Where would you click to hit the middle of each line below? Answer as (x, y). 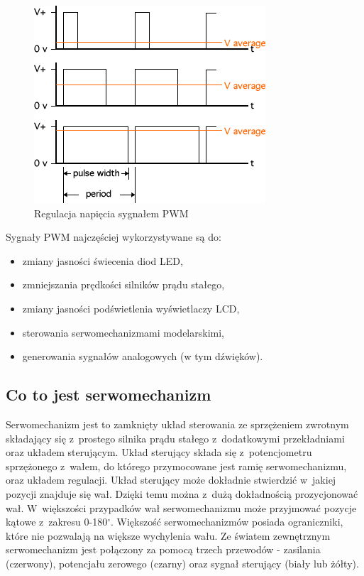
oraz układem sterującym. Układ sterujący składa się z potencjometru (159, 452)
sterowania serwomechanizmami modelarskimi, (123, 332)
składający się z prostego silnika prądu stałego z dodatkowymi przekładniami (175, 438)
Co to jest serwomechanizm (109, 395)
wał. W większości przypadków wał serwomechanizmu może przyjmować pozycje (181, 507)
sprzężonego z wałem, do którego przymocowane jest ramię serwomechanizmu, (176, 466)
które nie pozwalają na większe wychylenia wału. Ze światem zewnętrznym (168, 535)
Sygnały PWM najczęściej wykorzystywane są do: (114, 237)
